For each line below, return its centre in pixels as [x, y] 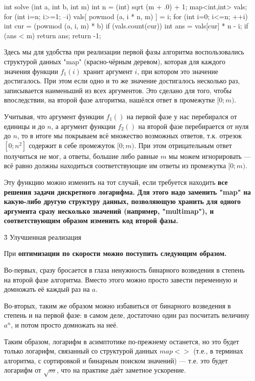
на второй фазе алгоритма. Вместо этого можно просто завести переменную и [121, 279]
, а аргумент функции [83, 126]
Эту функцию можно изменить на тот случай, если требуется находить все [116, 182]
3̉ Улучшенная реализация [43, 237]
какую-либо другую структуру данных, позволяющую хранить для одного [122, 201]
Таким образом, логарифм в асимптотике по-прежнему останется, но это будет [122, 341]
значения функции [31, 71]
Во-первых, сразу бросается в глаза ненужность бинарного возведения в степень [124, 270]
